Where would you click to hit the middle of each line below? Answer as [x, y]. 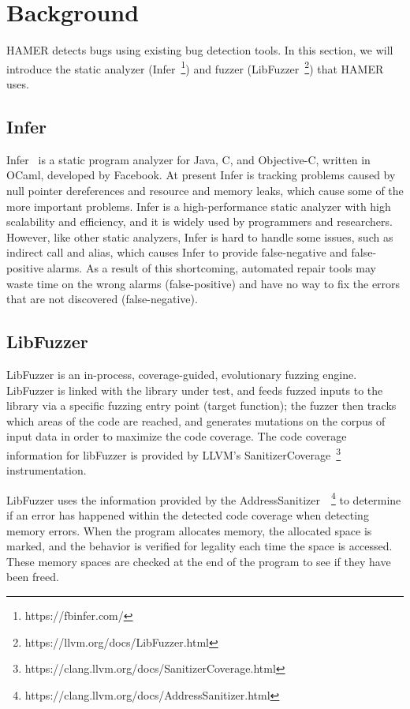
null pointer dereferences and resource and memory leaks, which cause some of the [205, 190]
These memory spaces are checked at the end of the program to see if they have [199, 561]
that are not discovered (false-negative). [102, 299]
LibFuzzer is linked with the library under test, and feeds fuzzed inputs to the [195, 390]
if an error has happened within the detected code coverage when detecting [188, 514]
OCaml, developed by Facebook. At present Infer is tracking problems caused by [201, 175]
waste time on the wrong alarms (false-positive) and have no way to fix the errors [203, 283]
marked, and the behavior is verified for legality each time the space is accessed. [199, 546]
